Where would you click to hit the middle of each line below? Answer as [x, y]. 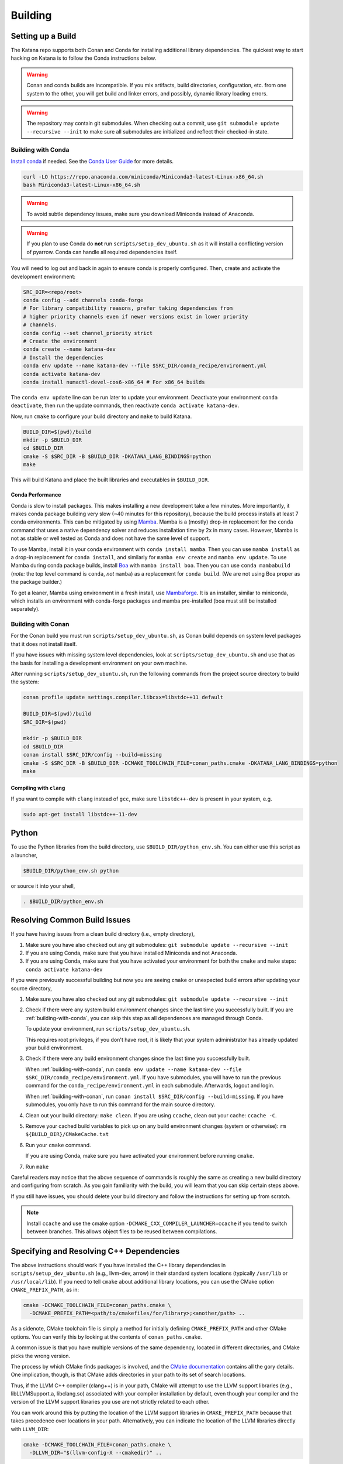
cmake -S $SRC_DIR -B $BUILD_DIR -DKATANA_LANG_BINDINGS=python [117, 456]
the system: [25, 682]
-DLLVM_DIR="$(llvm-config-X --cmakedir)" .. [96, 1453]
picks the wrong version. [41, 1356]
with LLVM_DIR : [30, 1429]
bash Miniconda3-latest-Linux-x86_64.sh [82, 185]
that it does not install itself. [44, 644]
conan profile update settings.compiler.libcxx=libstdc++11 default [123, 697]
